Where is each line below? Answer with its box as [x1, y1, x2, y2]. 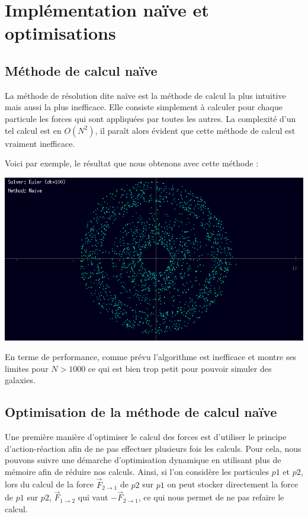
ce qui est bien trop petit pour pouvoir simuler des [88, 362, 272, 374]
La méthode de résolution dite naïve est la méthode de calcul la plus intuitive [5, 89, 286, 101]
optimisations [5, 21, 116, 45]
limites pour [5, 362, 49, 374]
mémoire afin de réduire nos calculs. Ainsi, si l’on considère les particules [5, 465, 269, 477]
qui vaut [78, 491, 108, 503]
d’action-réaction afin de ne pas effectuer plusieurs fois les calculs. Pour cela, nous [5, 442, 301, 454]
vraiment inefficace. [5, 137, 75, 149]
